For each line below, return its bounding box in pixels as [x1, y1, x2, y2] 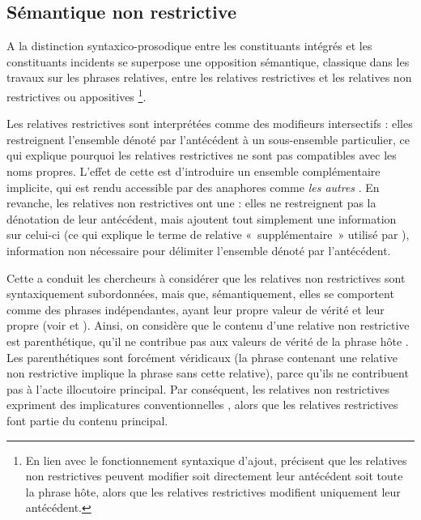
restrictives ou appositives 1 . [6, 85, 147, 104]
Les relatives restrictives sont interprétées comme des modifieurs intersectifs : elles [6, 115, 413, 132]
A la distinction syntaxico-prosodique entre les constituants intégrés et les [6, 37, 372, 54]
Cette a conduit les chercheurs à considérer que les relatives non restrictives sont [6, 269, 406, 286]
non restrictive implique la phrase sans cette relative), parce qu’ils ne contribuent [6, 364, 409, 381]
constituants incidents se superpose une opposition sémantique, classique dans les [6, 53, 410, 70]
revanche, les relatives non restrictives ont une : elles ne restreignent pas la [6, 194, 376, 211]
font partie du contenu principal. [6, 411, 168, 428]
